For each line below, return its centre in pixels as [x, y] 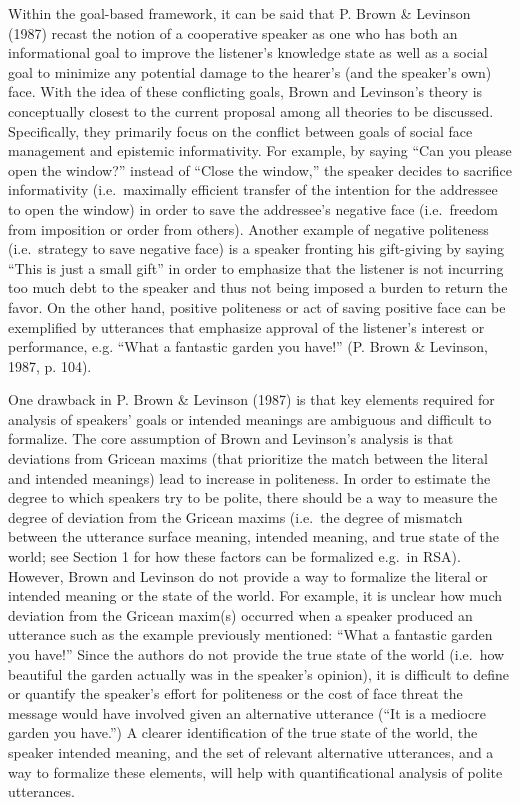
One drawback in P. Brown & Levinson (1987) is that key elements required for [251, 399]
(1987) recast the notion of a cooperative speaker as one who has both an [233, 32]
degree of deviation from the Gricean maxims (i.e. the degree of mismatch [235, 516]
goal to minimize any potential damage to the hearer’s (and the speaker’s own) [250, 71]
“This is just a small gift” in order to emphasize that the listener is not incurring [256, 267]
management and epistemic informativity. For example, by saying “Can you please [260, 150]
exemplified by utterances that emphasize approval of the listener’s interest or [246, 326]
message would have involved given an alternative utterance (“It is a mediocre [247, 712]
